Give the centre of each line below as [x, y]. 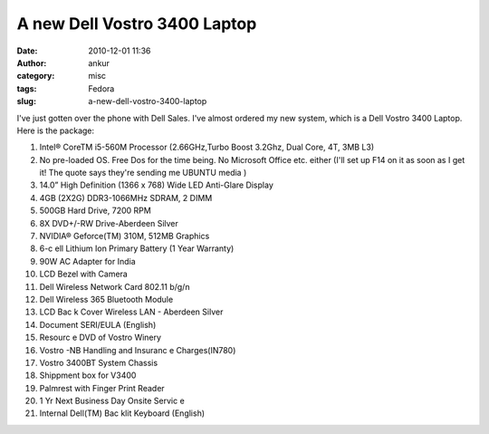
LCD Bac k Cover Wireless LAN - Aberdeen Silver [131, 312]
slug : [26, 101]
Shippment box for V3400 [88, 375]
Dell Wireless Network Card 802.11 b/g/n [115, 286]
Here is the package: [56, 130]
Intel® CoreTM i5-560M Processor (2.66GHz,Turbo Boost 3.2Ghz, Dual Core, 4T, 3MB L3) [207, 147]
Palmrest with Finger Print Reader [102, 388]
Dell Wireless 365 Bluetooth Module [106, 299]
